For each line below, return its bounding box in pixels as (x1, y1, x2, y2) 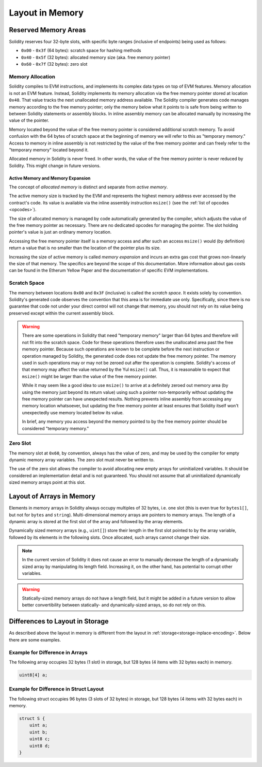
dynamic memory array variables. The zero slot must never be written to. (9, 457, 155, 463)
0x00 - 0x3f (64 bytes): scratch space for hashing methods (21, 48, 142, 54)
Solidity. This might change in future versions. (9, 163, 101, 168)
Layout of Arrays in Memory (9, 492, 96, 501)
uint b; (29, 729, 48, 735)
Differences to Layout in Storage (9, 617, 109, 625)
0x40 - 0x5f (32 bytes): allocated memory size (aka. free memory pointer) (21, 54, 171, 60)
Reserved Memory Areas (9, 26, 86, 34)
